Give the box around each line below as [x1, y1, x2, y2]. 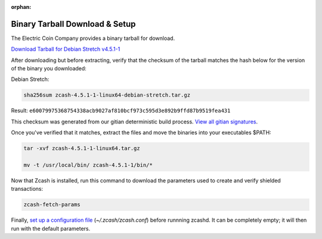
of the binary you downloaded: [11, 65, 86, 72]
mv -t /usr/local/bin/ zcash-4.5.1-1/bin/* [23, 162, 153, 168]
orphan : [11, 4, 32, 10]
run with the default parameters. [11, 225, 91, 232]
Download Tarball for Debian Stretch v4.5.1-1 [11, 45, 120, 53]
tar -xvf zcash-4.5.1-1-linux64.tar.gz [23, 145, 140, 152]
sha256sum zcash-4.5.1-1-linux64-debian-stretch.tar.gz [23, 92, 191, 98]
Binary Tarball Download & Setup [11, 18, 137, 29]
